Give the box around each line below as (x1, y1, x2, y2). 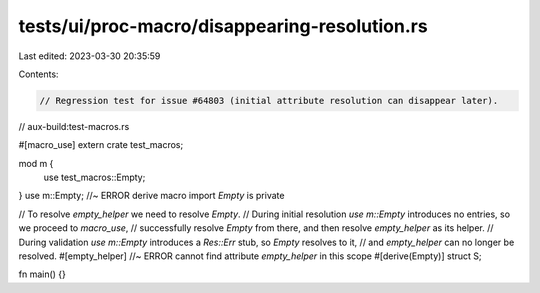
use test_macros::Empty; (43, 171, 146, 184)
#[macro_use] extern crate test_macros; (18, 139, 184, 151)
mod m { (18, 157, 54, 169)
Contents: (18, 68, 59, 80)
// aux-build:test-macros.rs (18, 120, 130, 132)
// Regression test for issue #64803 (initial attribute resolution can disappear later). (39, 95, 499, 106)
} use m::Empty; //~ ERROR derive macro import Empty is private (18, 190, 285, 202)
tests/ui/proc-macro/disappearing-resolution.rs (18, 15, 429, 37)
